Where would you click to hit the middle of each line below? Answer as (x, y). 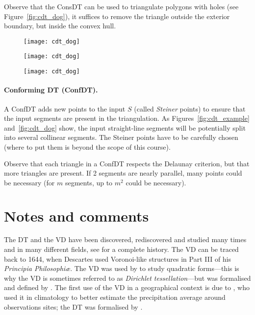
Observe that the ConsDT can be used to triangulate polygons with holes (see (121, 6)
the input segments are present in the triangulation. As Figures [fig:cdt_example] (127, 118)
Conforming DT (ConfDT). (51, 90)
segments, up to (89, 182)
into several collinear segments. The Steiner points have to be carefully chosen (121, 137)
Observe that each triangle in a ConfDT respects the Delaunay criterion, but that (127, 163)
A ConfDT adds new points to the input (65, 108)
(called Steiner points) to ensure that (190, 108)
